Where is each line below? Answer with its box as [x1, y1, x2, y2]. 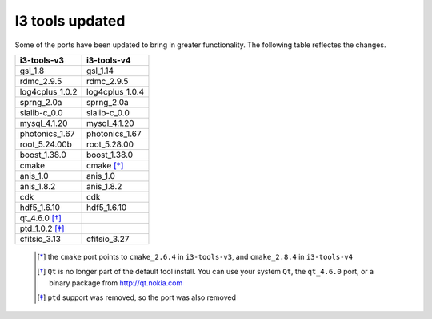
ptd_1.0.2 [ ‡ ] [19, 223, 65, 234]
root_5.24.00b [19, 139, 72, 150]
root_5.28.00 [86, 139, 134, 150]
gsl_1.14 [86, 65, 114, 76]
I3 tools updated [14, 12, 126, 30]
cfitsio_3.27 [86, 233, 130, 244]
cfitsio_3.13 [19, 233, 62, 244]
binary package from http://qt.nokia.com [49, 277, 183, 288]
